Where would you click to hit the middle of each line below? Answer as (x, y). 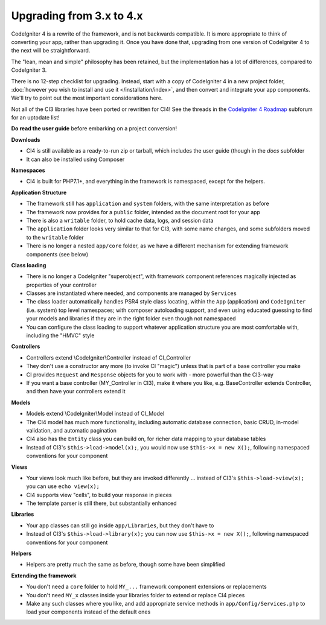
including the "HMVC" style (60, 335)
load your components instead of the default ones (88, 612)
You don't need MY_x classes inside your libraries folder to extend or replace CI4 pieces (136, 595)
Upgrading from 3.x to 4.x (77, 16)
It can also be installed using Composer (75, 159)
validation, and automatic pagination (72, 430)
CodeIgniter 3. (29, 70)
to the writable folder (55, 237)
